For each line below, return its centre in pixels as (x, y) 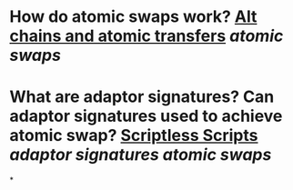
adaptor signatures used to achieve (146, 116)
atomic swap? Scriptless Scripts (134, 136)
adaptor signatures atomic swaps (141, 155)
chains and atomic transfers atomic (146, 36)
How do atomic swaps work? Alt (133, 17)
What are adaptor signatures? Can (142, 97)
